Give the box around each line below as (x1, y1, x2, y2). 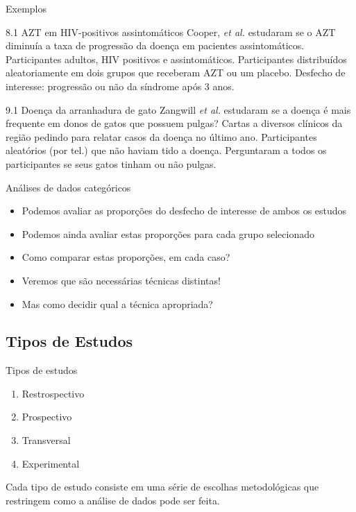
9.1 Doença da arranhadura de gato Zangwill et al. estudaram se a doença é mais (6, 102, 351, 117)
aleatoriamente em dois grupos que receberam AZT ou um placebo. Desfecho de (6, 65, 346, 80)
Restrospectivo (22, 386, 85, 400)
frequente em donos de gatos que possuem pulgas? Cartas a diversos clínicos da (6, 116, 343, 130)
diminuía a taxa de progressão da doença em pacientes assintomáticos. (6, 38, 305, 53)
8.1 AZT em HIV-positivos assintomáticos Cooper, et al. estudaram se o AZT (6, 24, 336, 39)
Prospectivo (22, 409, 72, 424)
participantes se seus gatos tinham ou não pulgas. (6, 156, 217, 171)
